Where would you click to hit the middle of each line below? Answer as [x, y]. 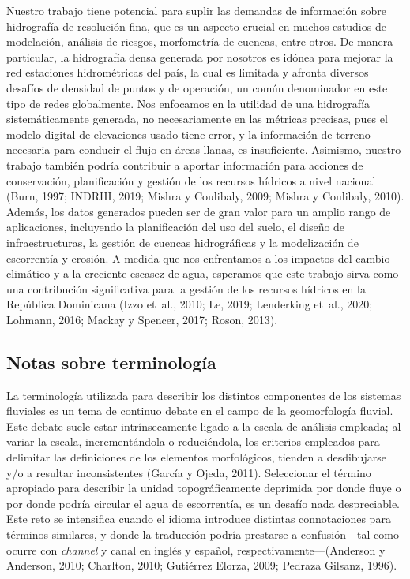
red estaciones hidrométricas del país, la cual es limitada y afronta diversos [188, 72]
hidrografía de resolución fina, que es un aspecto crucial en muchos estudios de [196, 26]
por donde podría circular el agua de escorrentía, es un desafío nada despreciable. [203, 503]
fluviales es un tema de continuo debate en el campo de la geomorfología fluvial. [200, 411]
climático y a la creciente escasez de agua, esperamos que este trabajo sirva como [203, 273]
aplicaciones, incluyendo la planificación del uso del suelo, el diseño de [176, 227]
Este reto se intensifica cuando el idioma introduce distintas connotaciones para [199, 519]
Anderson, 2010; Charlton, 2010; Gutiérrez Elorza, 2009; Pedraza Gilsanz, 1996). [202, 565]
